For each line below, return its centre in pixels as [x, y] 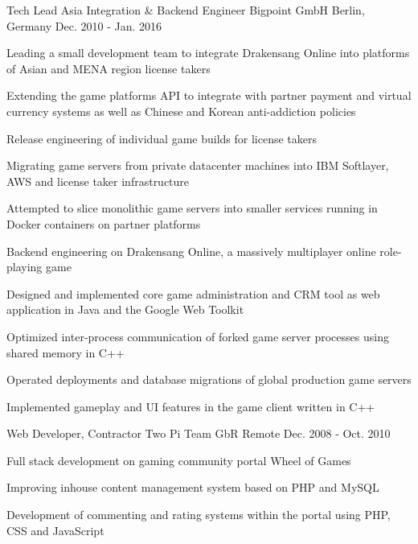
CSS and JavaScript [55, 530]
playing [25, 267]
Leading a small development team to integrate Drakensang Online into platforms [208, 53]
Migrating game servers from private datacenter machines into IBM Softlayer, [198, 165]
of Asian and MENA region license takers [109, 68]
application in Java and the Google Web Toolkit [125, 309]
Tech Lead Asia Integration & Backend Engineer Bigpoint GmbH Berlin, [186, 10]
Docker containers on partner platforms [104, 223]
